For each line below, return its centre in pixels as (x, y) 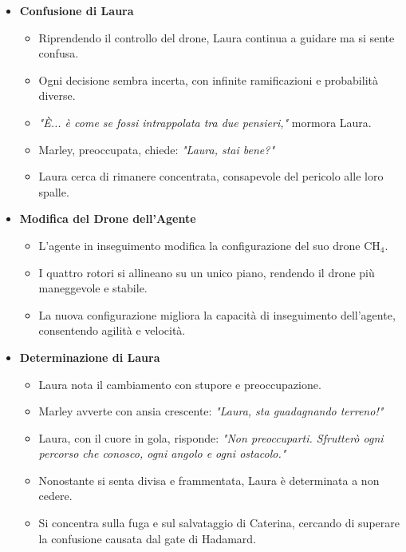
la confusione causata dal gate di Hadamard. (148, 538)
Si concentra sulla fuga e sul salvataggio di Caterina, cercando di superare (219, 523)
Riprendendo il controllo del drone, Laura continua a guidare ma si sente (217, 37)
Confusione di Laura (77, 10)
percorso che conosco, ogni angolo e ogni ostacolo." (162, 453)
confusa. (59, 53)
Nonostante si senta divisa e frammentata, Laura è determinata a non (209, 480)
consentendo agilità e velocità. (112, 330)
